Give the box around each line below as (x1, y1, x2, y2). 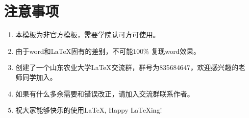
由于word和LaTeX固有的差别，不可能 (15, 46, 133, 56)
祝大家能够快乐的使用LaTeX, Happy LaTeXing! (15, 105, 162, 115)
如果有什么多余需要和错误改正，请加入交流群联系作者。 (15, 88, 194, 98)
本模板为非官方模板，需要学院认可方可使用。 (15, 29, 160, 40)
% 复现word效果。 (143, 46, 200, 56)
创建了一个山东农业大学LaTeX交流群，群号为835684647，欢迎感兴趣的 (15, 62, 239, 72)
